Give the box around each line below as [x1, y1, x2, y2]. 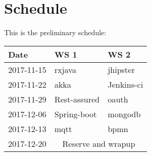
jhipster [108, 63, 135, 75]
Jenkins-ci [108, 78, 143, 90]
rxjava [54, 63, 77, 75]
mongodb [108, 108, 141, 120]
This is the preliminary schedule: [4, 27, 107, 38]
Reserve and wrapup [62, 137, 135, 149]
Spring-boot [54, 108, 97, 120]
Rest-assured [54, 93, 100, 105]
